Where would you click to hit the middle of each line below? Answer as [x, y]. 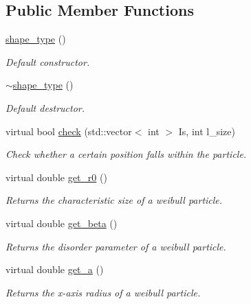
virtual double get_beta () [62, 223]
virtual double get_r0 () [56, 177]
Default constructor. [48, 61]
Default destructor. [45, 107]
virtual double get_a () [55, 269]
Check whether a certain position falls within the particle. [126, 154]
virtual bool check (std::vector [69, 131]
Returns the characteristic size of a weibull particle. [114, 200]
